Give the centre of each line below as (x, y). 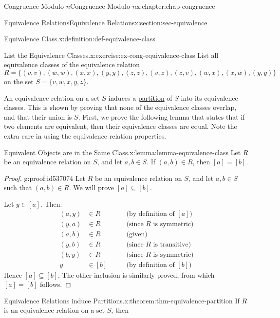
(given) (137, 234)
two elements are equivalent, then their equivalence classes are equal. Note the (121, 126)
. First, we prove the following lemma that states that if (161, 116)
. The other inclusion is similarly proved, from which (136, 274)
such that (18, 187)
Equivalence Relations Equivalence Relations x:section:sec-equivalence (106, 22)
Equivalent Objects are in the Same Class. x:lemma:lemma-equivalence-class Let (122, 152)
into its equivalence (209, 97)
